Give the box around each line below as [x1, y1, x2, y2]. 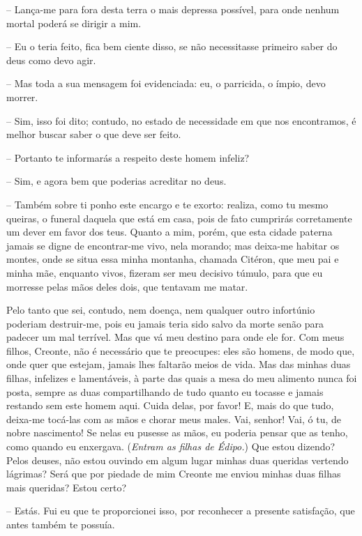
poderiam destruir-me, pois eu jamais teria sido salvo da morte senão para [6, 316, 324, 330]
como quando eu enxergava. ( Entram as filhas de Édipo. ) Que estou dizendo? [6, 439, 335, 454]
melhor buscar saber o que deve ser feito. [6, 127, 181, 141]
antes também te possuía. [6, 517, 115, 531]
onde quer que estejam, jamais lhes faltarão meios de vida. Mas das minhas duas [6, 357, 351, 372]
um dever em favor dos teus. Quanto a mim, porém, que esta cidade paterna [6, 224, 333, 239]
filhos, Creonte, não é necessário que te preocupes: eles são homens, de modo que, [6, 343, 355, 358]
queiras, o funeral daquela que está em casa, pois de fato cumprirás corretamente [6, 210, 352, 225]
